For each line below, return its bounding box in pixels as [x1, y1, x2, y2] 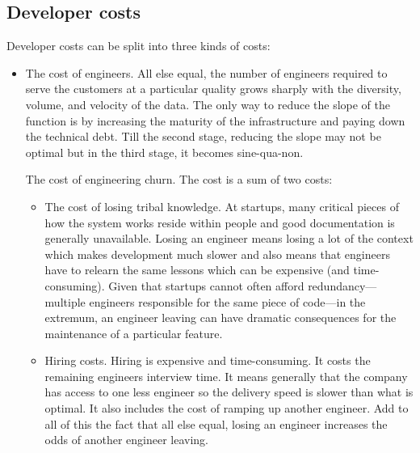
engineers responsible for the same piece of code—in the [89, 293, 366, 310]
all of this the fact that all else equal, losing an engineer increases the [44, 415, 388, 432]
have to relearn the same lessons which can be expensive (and [44, 261, 350, 278]
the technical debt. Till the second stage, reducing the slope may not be [25, 128, 381, 145]
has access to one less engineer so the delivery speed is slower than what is [44, 383, 414, 400]
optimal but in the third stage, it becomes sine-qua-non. [25, 143, 304, 160]
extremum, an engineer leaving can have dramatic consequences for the [44, 309, 397, 326]
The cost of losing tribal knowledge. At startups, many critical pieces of [44, 197, 399, 214]
